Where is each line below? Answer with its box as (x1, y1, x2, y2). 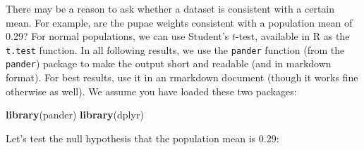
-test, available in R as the (236, 29, 350, 43)
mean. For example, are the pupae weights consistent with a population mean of (6, 15, 353, 29)
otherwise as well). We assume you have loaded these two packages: (6, 83, 297, 98)
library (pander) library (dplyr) (6, 107, 144, 122)
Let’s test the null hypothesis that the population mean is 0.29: (6, 130, 279, 145)
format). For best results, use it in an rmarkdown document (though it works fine (6, 70, 358, 85)
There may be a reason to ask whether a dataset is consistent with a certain (6, 1, 335, 15)
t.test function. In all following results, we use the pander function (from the (6, 42, 345, 57)
